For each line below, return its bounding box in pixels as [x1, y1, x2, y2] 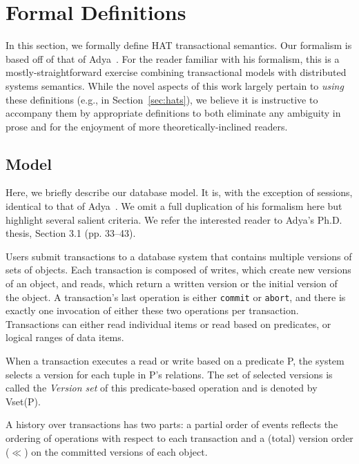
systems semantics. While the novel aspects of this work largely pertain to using [6, 78, 344, 93]
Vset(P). [6, 394, 41, 408]
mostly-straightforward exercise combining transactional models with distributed [6, 65, 347, 79]
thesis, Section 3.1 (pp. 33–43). [6, 226, 136, 240]
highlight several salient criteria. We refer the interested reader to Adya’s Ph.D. [6, 212, 342, 226]
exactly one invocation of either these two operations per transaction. [6, 303, 299, 318]
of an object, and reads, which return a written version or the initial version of [6, 276, 338, 291]
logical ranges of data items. [6, 330, 124, 345]
